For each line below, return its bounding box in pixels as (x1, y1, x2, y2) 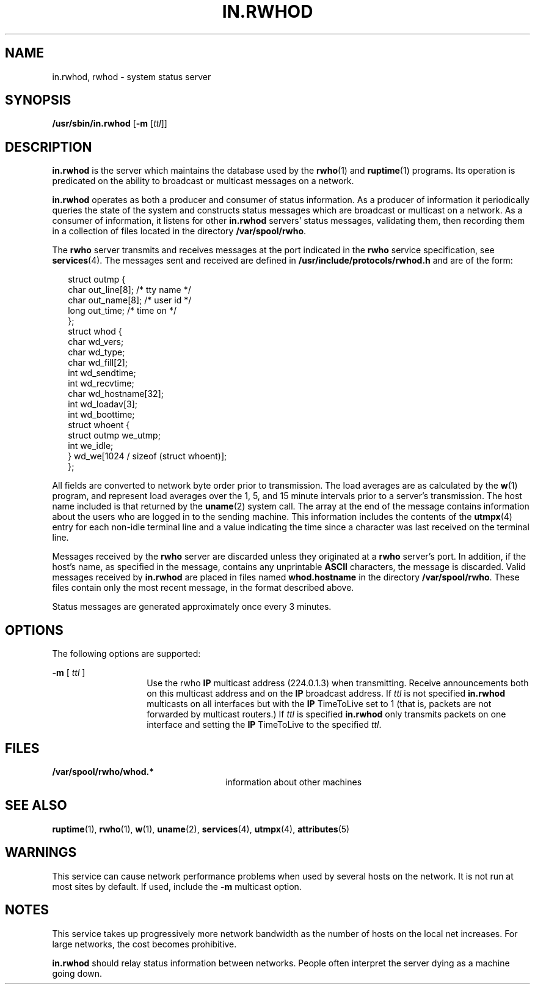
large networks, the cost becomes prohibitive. (52, 938, 237, 949)
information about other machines (225, 776, 362, 787)
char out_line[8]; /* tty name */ (68, 284, 191, 295)
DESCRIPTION (5, 139, 92, 155)
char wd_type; (68, 347, 125, 358)
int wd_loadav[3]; (68, 399, 137, 410)
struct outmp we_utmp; (68, 430, 161, 441)
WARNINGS (5, 845, 77, 861)
